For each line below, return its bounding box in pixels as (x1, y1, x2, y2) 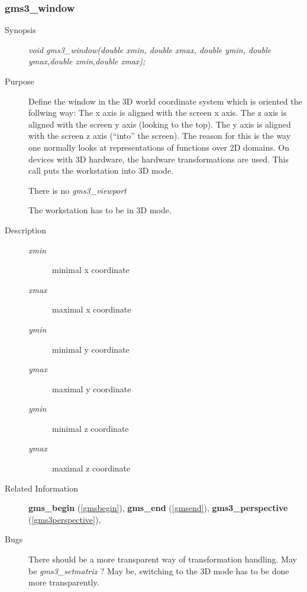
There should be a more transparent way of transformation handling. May (28, 553, 297, 565)
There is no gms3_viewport (28, 184, 127, 196)
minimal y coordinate (52, 343, 130, 355)
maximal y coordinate (52, 382, 131, 395)
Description (5, 223, 46, 236)
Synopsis (5, 24, 36, 36)
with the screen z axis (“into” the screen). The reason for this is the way (28, 129, 291, 142)
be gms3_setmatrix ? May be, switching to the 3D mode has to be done (28, 564, 289, 577)
